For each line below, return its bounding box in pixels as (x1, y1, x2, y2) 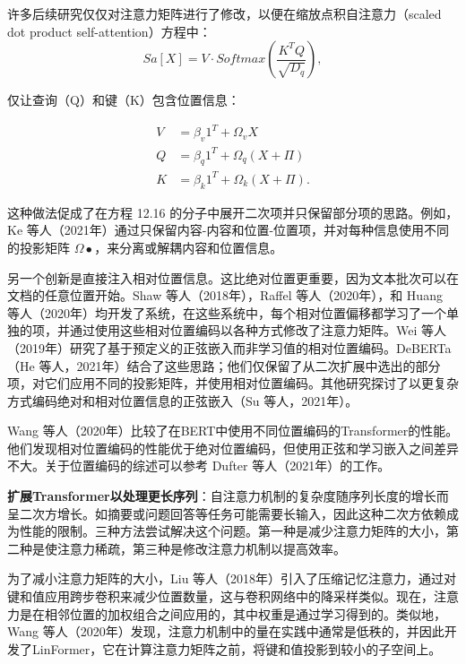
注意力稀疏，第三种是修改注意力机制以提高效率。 (56, 539, 346, 557)
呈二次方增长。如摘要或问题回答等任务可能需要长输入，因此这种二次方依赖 (7, 504, 446, 522)
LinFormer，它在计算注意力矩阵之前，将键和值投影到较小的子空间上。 (31, 639, 442, 658)
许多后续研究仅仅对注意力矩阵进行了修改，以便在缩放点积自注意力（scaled (7, 4, 442, 22)
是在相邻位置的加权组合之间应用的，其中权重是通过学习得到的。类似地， (19, 604, 446, 623)
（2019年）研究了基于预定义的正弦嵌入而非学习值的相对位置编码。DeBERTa (7, 338, 452, 357)
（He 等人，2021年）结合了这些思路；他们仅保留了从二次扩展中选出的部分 (7, 356, 441, 375)
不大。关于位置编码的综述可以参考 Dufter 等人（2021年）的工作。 (7, 456, 391, 475)
